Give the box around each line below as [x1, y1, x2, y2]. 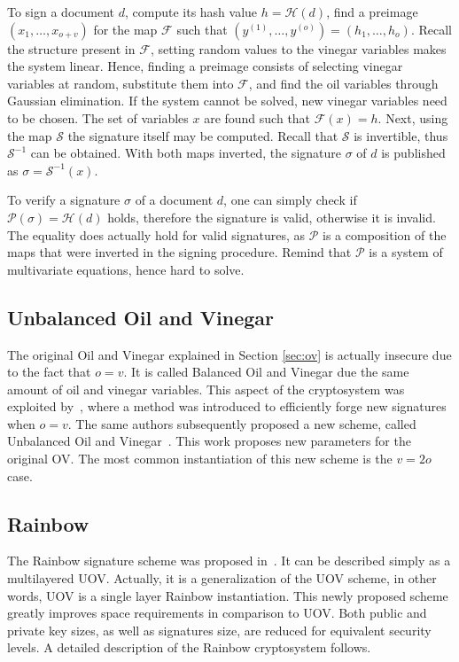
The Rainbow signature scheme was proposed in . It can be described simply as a [7, 551, 451, 570]
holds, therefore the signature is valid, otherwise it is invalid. [107, 207, 436, 226]
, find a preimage [326, 3, 418, 20]
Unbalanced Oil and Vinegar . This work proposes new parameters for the [7, 432, 411, 450]
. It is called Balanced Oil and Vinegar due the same [123, 362, 409, 381]
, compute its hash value [124, 3, 258, 20]
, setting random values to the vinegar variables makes [150, 39, 447, 58]
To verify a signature [7, 191, 121, 209]
